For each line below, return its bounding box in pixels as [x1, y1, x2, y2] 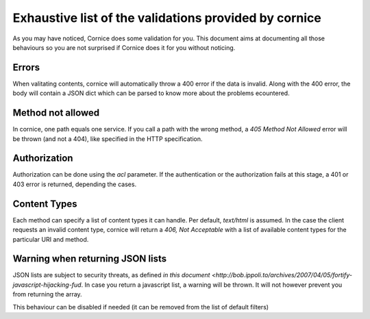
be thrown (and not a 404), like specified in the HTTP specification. [12, 134, 203, 143]
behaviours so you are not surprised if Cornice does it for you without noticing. [12, 43, 236, 51]
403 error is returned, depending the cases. [12, 180, 137, 188]
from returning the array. [12, 290, 82, 298]
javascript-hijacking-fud [12, 281, 82, 289]
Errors [12, 62, 40, 73]
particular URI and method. [12, 235, 89, 243]
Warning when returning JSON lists [12, 253, 167, 265]
